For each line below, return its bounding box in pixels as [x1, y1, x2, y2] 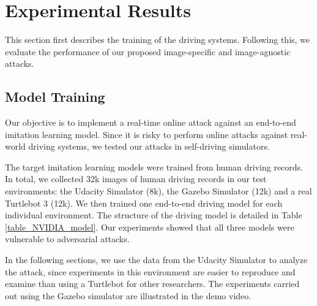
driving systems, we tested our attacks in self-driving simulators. [28, 140, 270, 153]
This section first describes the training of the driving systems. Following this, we [5, 33, 310, 46]
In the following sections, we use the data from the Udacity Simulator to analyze [5, 253, 308, 266]
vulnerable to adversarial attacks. [5, 232, 130, 245]
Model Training [5, 87, 105, 106]
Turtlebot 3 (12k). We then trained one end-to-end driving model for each [5, 196, 283, 209]
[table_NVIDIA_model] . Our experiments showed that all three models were [5, 220, 294, 233]
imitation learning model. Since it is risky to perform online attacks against [5, 128, 288, 140]
